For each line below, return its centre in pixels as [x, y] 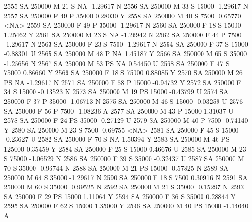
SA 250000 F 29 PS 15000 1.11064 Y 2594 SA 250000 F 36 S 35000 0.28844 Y [120, 196]
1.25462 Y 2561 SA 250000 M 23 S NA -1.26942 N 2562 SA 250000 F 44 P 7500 [123, 34]
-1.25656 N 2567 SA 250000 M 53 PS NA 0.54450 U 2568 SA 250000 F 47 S [117, 63]
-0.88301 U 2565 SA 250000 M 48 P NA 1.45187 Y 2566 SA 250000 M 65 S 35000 [126, 53]
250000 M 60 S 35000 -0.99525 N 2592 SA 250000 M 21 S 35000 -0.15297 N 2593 [124, 187]
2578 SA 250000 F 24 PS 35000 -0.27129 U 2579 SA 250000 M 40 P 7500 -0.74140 [126, 120]
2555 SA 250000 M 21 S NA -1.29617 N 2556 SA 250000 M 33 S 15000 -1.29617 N [126, 6]
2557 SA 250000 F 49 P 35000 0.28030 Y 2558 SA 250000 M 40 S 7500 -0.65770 [123, 15]
